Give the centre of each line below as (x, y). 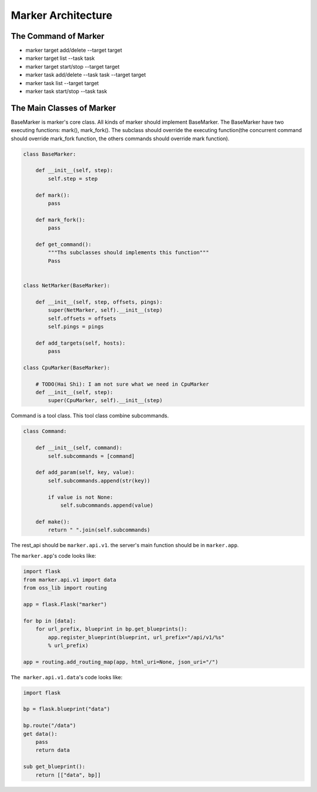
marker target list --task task (60, 58)
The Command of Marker (58, 36)
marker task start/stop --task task (66, 92)
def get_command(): (64, 244)
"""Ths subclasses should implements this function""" (129, 253)
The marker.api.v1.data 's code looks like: (67, 677)
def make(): (53, 522)
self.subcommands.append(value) (107, 505)
